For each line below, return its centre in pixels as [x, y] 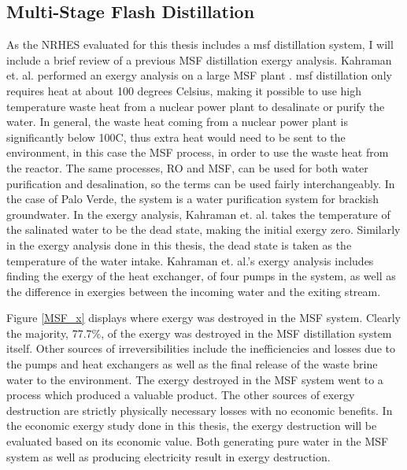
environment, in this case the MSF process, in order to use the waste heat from [198, 152]
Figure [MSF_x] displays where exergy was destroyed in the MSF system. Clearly [203, 318]
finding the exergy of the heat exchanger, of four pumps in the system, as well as [201, 276]
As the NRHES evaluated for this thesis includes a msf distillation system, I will [200, 44]
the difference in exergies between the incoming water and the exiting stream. [194, 291]
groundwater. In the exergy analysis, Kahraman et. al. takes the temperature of [198, 214]
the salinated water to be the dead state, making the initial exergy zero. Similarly [203, 229]
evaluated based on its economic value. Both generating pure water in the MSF [198, 441]
